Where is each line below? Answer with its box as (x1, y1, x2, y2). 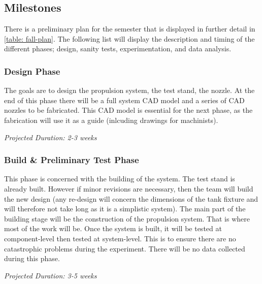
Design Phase (4, 65, 60, 77)
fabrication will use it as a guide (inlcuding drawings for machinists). (4, 114, 218, 125)
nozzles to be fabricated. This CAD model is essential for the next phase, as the (4, 105, 253, 115)
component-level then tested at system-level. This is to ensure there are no (4, 233, 236, 243)
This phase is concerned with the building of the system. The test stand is (4, 173, 235, 184)
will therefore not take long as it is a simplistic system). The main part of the (4, 203, 246, 214)
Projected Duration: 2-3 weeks (4, 132, 97, 142)
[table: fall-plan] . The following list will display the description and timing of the (4, 33, 255, 44)
